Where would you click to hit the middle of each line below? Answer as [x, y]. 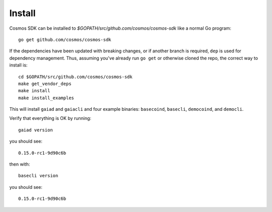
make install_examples [46, 98]
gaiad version [36, 130]
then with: [20, 164]
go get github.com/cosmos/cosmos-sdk [65, 40]
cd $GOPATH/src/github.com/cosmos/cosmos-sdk [76, 77]
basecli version [38, 176]
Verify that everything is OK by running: [50, 118]
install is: [18, 65]
